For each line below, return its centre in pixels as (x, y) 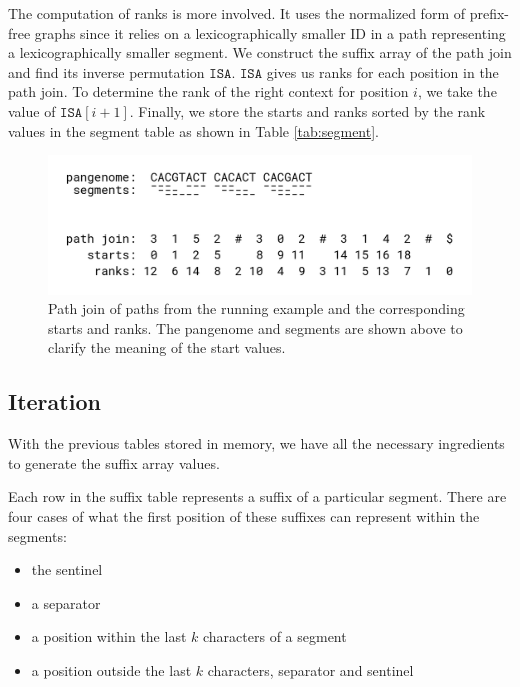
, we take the (457, 91)
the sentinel (67, 569)
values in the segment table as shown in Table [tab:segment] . (193, 130)
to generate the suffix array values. (114, 462)
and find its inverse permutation (106, 71)
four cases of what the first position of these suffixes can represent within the (244, 516)
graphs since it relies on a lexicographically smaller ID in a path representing (270, 32)
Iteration (54, 401)
